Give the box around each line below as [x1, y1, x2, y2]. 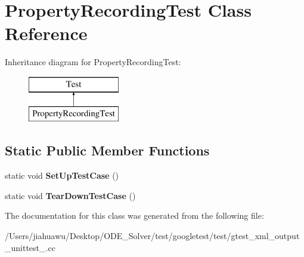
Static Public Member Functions [5, 141, 210, 160]
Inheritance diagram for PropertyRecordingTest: [5, 56, 181, 68]
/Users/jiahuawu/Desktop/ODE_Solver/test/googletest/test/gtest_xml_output [5, 230, 300, 242]
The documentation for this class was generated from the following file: [5, 209, 264, 222]
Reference [5, 21, 88, 45]
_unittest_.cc [5, 241, 55, 253]
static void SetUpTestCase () [5, 169, 119, 182]
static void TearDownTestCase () [5, 189, 136, 201]
